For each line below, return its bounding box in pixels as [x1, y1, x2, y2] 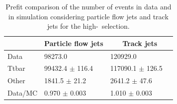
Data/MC [7, 88, 38, 98]
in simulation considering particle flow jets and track [8, 11, 169, 21]
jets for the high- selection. [47, 21, 130, 31]
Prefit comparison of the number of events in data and [5, 1, 172, 11]
